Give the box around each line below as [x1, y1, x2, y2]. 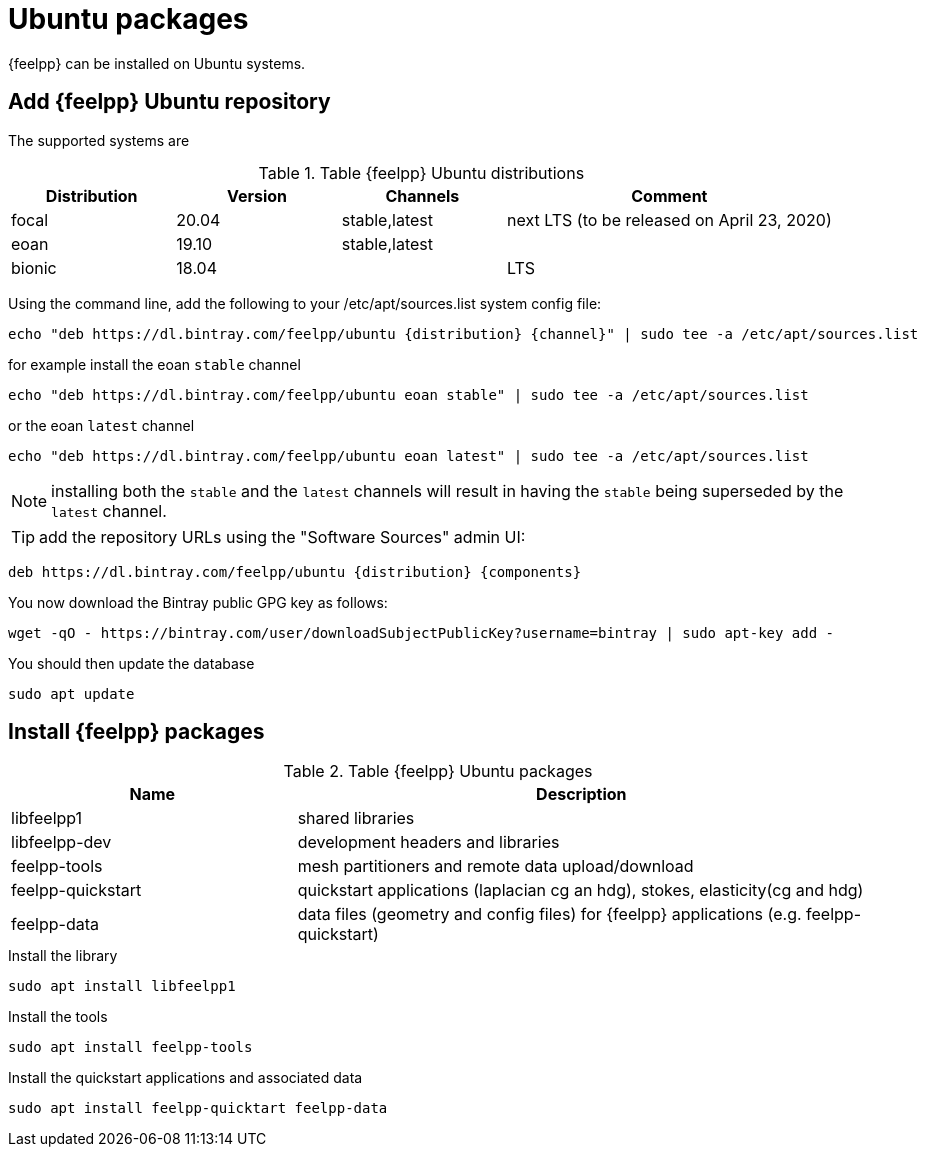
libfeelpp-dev [11, 832, 112, 853]
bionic [11, 257, 57, 278]
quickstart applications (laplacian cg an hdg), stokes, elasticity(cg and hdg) [297, 880, 864, 901]
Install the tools [8, 1008, 108, 1026]
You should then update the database [8, 654, 255, 672]
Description [536, 784, 627, 805]
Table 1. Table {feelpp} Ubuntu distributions [258, 162, 585, 183]
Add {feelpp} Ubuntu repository [8, 89, 331, 115]
